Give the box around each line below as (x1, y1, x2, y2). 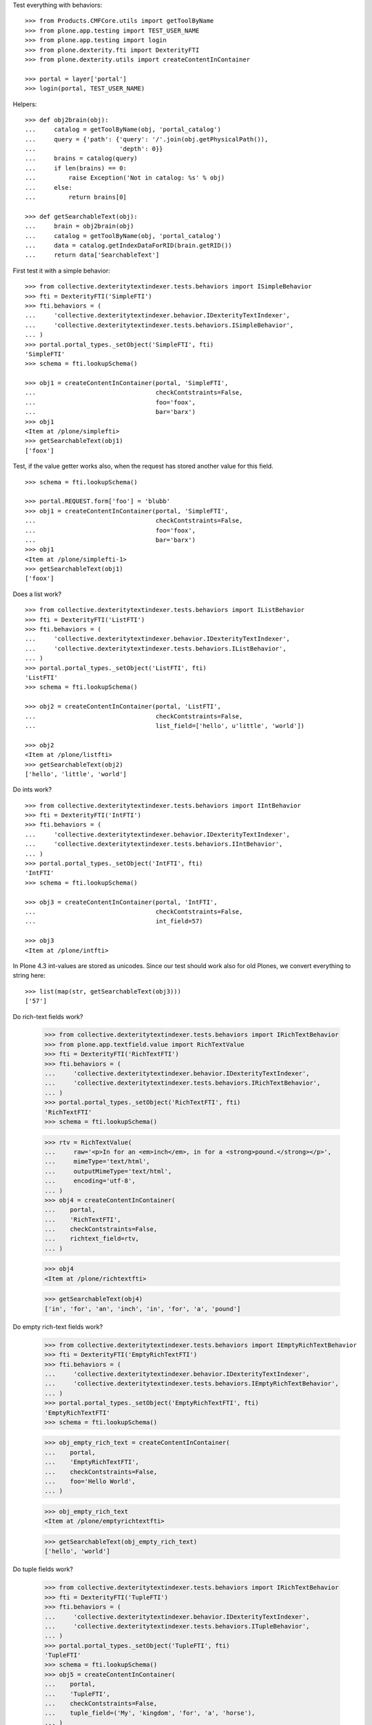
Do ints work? (12, 785, 52, 793)
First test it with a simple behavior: (12, 266, 110, 275)
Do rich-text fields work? (12, 1012, 83, 1021)
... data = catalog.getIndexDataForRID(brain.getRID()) (25, 241, 232, 249)
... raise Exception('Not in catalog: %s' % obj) (25, 174, 225, 182)
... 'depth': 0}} (25, 145, 163, 153)
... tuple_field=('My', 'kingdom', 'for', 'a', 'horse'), (44, 1709, 256, 1717)
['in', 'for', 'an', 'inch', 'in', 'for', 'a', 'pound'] (44, 1305, 241, 1312)
